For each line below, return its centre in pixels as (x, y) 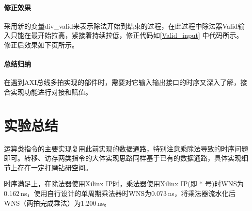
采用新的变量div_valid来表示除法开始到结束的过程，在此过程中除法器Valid (121, 25)
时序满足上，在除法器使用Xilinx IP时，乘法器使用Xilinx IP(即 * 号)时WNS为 (124, 184)
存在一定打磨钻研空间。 (55, 167)
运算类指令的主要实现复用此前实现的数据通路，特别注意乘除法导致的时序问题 (126, 148)
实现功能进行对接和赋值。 (51, 91)
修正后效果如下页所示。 (41, 44)
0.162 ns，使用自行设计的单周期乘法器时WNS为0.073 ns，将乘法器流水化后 (120, 193)
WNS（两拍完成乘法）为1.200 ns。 (57, 203)
